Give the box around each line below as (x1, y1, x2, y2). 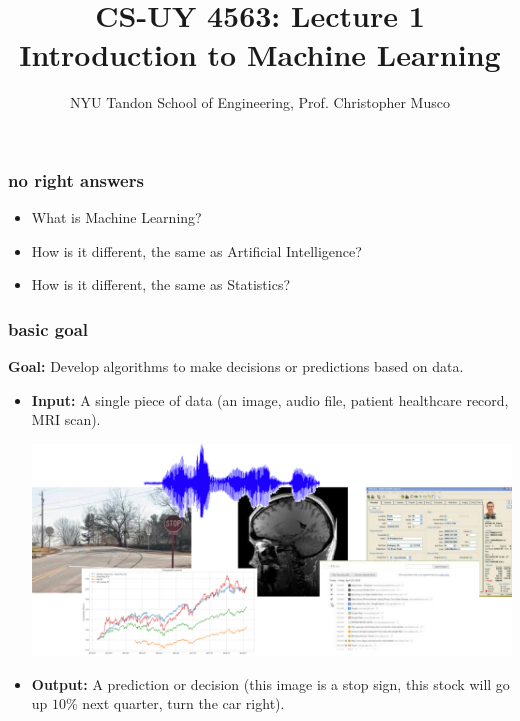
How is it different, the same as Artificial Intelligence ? (31, 240, 362, 261)
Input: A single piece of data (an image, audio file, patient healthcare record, (31, 389, 509, 410)
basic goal (8, 316, 89, 341)
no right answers (8, 167, 144, 192)
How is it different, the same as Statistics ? (31, 274, 291, 295)
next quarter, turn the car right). (82, 693, 285, 714)
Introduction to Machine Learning (19, 34, 501, 75)
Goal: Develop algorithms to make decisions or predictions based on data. (8, 356, 464, 377)
